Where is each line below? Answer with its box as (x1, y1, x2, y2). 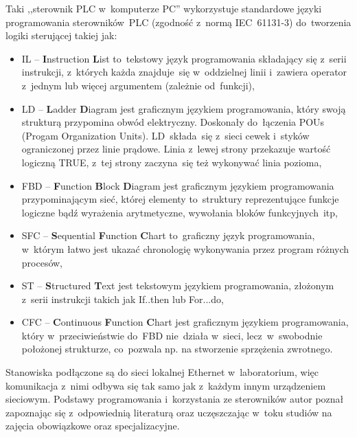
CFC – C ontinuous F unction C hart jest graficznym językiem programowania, (21, 315, 349, 329)
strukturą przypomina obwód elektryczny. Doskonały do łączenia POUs (21, 115, 325, 129)
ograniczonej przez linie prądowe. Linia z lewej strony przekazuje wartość (21, 142, 331, 156)
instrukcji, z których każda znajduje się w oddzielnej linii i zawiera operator (21, 65, 347, 79)
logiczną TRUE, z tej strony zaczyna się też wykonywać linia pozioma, (21, 155, 322, 169)
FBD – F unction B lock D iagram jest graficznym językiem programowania (21, 178, 334, 192)
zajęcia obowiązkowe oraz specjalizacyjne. (5, 418, 180, 433)
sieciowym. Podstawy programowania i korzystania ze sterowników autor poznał (5, 392, 344, 406)
